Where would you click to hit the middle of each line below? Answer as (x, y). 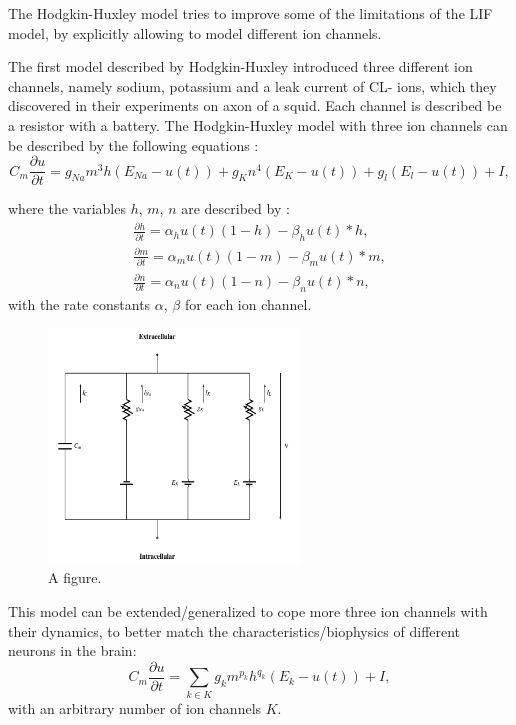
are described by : (235, 208)
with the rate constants (79, 303)
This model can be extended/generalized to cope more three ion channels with (248, 610)
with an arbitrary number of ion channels (135, 707)
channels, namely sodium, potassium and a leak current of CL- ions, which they (252, 85)
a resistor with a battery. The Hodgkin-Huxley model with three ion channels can (258, 124)
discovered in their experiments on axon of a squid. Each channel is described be (255, 105)
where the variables (67, 208)
